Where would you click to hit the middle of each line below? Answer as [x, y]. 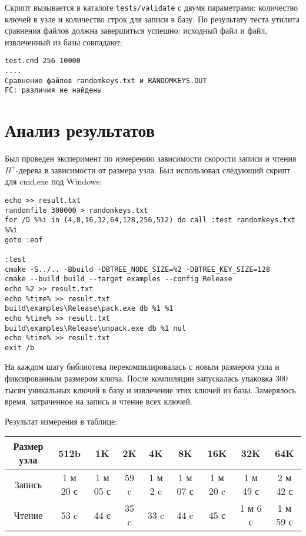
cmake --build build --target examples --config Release [119, 279]
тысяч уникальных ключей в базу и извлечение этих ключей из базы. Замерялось [150, 389]
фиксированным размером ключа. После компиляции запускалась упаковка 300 [146, 378]
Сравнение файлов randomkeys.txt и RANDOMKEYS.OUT [106, 80]
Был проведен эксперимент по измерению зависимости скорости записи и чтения [151, 158]
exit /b [20, 348]
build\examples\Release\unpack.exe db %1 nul [95, 328]
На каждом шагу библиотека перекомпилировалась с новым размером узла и [142, 366]
